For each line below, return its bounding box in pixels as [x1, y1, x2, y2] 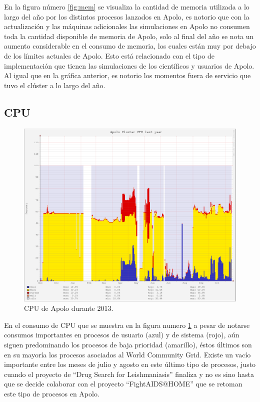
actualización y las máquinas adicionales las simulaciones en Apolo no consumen [4, 21, 250, 32]
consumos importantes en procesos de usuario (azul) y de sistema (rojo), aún [4, 329, 239, 340]
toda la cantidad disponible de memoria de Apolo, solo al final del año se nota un [4, 31, 254, 41]
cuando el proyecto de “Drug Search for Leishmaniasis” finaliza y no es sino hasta [4, 368, 254, 379]
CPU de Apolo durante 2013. [24, 303, 113, 313]
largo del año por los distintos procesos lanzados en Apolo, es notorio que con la [4, 11, 249, 22]
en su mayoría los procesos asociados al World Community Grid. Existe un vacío [4, 349, 251, 359]
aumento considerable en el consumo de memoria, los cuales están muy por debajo [4, 41, 256, 51]
